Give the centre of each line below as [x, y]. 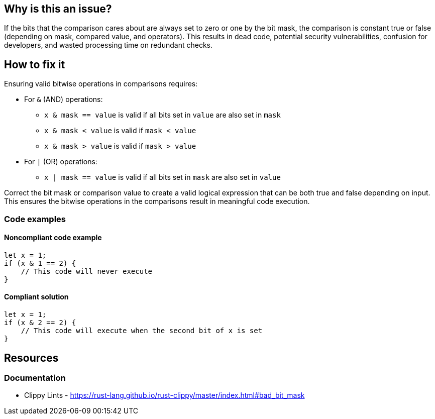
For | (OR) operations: [61, 162]
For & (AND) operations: [64, 99]
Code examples [35, 219]
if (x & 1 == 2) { [40, 263]
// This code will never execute [87, 271]
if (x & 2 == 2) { [40, 323]
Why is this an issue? [58, 9]
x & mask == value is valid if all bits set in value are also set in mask [162, 115]
